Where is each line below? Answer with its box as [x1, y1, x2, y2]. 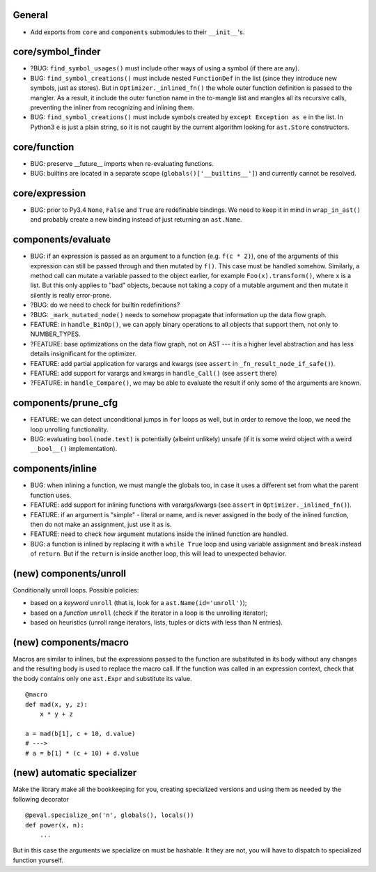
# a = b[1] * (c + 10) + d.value [25, 749, 139, 757]
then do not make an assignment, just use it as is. [30, 520, 172, 528]
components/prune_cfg [13, 397, 118, 409]
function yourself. [13, 856, 64, 864]
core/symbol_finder [13, 46, 101, 58]
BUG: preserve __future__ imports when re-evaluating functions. [30, 159, 214, 167]
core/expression [13, 187, 86, 199]
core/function [13, 141, 75, 153]
